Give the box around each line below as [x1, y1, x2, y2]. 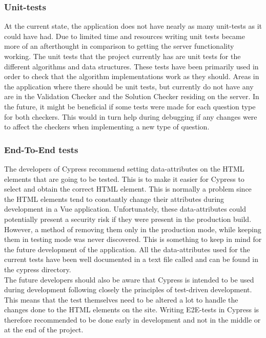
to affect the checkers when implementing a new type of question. [4, 121, 210, 132]
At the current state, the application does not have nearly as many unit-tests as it [4, 21, 262, 31]
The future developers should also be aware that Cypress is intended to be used [4, 274, 254, 285]
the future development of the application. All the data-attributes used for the [4, 243, 250, 254]
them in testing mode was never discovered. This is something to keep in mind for [4, 234, 262, 245]
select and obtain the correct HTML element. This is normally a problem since [4, 183, 252, 194]
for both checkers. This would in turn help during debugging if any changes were [4, 111, 257, 122]
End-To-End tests [4, 143, 78, 156]
